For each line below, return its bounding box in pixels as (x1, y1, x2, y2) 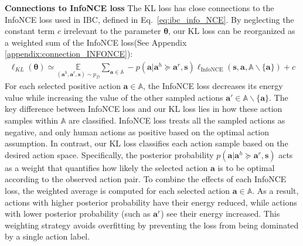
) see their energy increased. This (161, 207, 280, 220)
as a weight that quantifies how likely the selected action (5, 161, 208, 173)
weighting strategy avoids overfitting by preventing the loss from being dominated (5, 218, 299, 231)
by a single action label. (5, 230, 90, 242)
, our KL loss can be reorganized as (168, 25, 295, 37)
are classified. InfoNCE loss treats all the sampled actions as (69, 114, 285, 126)
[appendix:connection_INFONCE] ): (5, 47, 133, 60)
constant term (5, 25, 55, 37)
